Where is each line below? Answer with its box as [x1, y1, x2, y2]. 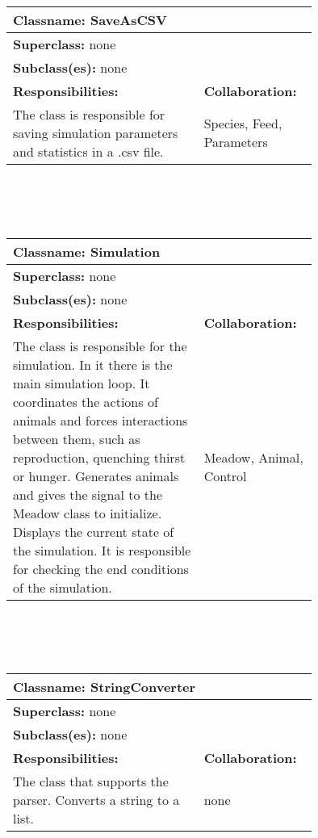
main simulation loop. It [13, 373, 150, 392]
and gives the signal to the [13, 484, 163, 504]
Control [203, 466, 247, 485]
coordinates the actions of [13, 392, 158, 411]
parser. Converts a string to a [13, 790, 180, 810]
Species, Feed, [203, 114, 282, 133]
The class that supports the [13, 772, 169, 791]
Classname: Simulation [13, 241, 161, 261]
